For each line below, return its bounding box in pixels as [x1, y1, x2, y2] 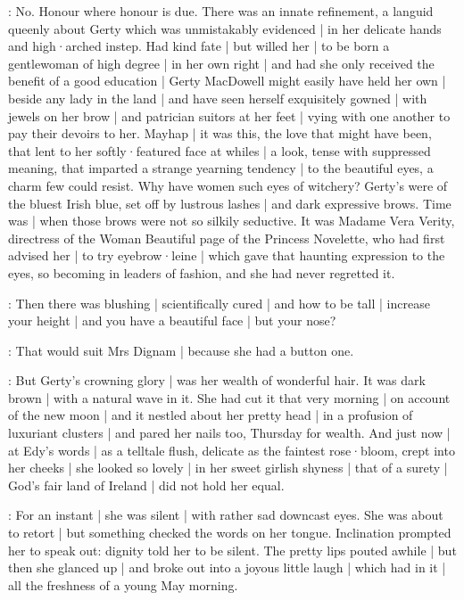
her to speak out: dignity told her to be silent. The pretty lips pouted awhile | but [8, 540, 457, 559]
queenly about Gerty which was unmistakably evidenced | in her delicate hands [8, 19, 442, 37]
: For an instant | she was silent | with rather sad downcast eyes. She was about [8, 505, 443, 524]
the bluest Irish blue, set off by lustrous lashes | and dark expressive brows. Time [8, 193, 452, 212]
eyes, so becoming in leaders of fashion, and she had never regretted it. [8, 263, 395, 282]
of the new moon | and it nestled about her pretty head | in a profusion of [8, 406, 413, 424]
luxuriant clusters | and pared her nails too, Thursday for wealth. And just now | [8, 423, 451, 442]
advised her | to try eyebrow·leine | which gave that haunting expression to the [8, 246, 445, 265]
